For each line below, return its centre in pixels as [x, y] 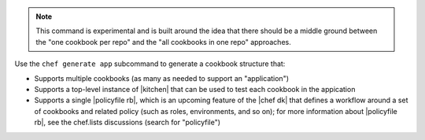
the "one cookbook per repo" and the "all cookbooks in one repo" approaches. [163, 42]
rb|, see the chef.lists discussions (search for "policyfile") [127, 123]
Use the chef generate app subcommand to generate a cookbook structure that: [150, 64]
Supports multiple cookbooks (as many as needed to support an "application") [162, 78]
